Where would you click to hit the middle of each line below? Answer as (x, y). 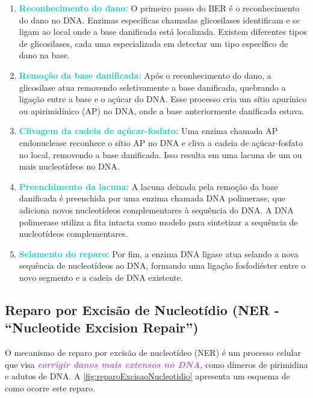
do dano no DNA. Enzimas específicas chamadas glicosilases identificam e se (159, 20)
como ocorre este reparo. (50, 387)
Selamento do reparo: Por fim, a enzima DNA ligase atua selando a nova (159, 253)
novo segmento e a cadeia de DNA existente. (101, 277)
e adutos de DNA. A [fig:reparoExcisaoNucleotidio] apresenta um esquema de (147, 376)
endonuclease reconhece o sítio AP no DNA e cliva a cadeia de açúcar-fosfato (161, 142)
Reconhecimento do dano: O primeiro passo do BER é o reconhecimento (159, 8)
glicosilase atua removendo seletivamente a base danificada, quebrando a (152, 87)
